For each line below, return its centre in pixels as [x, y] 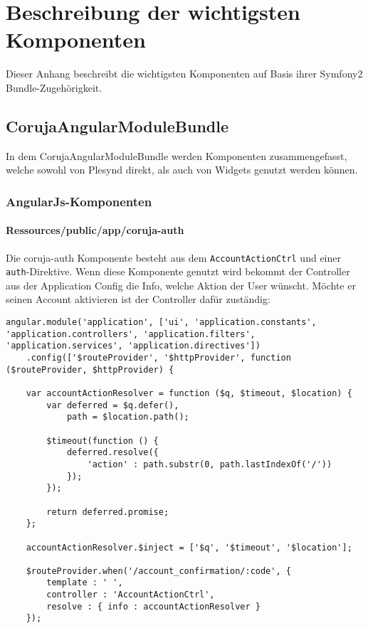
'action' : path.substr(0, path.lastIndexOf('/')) [210, 464]
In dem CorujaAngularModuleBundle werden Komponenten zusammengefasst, [177, 155]
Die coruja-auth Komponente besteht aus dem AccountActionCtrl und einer [173, 257]
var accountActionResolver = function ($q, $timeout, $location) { [189, 393]
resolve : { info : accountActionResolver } [153, 606]
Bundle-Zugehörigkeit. [54, 87]
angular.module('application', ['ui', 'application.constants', [161, 323]
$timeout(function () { [102, 441]
